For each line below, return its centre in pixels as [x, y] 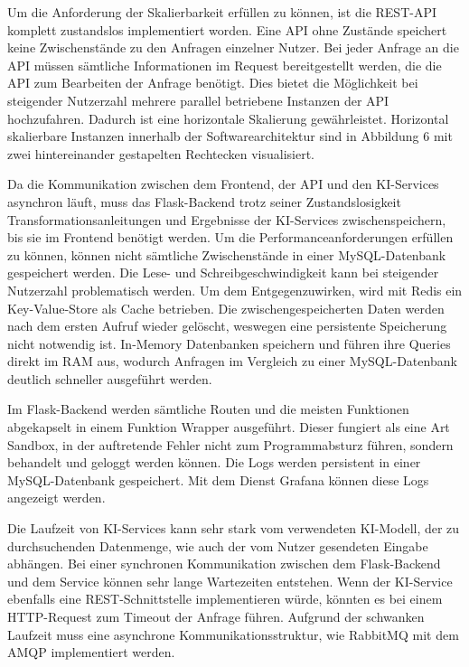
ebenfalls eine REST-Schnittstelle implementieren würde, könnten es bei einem [225, 599]
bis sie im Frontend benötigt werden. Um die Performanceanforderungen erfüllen [230, 237]
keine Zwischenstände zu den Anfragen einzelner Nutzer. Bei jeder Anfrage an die [233, 47]
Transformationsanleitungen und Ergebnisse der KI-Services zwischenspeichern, [227, 219]
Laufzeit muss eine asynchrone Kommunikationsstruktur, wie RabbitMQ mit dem [233, 634]
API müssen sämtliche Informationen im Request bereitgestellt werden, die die [225, 65]
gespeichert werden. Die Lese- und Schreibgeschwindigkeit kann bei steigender [223, 272]
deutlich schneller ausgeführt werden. [110, 378]
